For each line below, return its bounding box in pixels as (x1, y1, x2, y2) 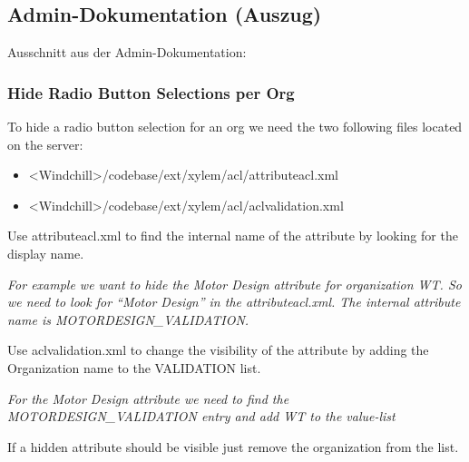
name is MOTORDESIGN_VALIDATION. (7, 310, 249, 329)
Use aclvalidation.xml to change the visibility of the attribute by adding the (7, 340, 429, 359)
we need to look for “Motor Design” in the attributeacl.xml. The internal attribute (7, 292, 461, 311)
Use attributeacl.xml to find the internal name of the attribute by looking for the (7, 226, 458, 245)
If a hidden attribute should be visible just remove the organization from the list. (7, 437, 459, 456)
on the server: (7, 134, 83, 153)
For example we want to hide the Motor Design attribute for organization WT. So (7, 274, 462, 293)
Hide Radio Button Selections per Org (7, 81, 295, 103)
